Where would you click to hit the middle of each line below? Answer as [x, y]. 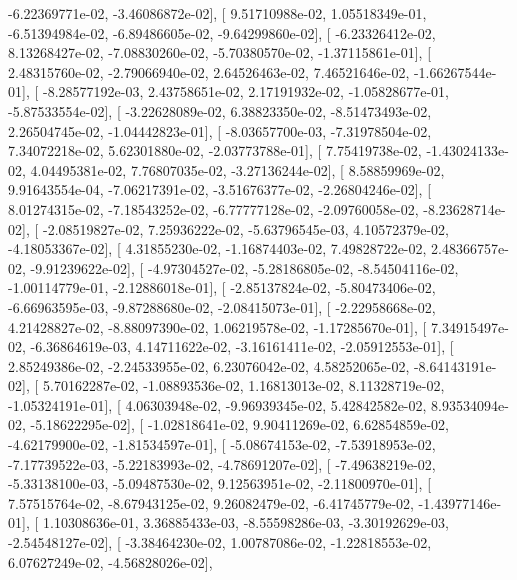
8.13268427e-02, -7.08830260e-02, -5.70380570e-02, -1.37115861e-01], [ [220, 52]
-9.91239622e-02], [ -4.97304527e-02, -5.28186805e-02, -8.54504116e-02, [244, 267]
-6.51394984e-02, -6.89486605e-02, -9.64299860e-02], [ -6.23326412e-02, [222, 32]
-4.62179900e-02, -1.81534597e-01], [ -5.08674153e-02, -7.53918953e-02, [222, 444]
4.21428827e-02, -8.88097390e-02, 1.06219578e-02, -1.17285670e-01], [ [217, 326]
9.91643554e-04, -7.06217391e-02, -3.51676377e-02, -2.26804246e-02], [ [220, 189]
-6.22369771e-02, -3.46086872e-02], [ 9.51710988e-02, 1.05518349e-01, [217, 13]
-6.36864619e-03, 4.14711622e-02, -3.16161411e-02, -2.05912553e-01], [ [242, 346]
